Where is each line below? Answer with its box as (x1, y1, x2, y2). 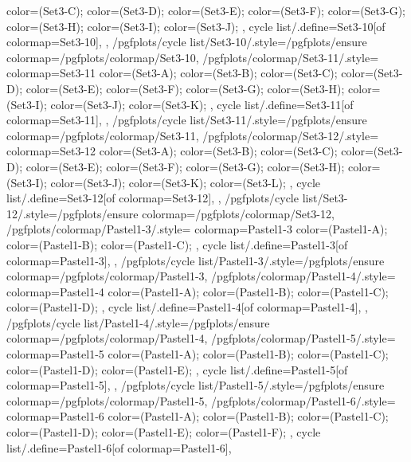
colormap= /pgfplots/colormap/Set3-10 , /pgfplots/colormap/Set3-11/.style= (6, 49, 379, 65)
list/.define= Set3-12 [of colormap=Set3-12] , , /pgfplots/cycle (6, 190, 299, 206)
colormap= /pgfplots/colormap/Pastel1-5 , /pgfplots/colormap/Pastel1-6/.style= (6, 392, 396, 409)
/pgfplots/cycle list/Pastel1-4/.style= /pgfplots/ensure (6, 314, 270, 331)
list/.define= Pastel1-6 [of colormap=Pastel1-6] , (6, 439, 232, 456)
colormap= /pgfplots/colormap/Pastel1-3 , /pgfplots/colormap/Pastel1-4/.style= (6, 268, 396, 284)
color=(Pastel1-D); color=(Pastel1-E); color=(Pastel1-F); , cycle (6, 424, 321, 440)
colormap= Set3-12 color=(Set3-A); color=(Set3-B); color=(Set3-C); (6, 143, 338, 159)
